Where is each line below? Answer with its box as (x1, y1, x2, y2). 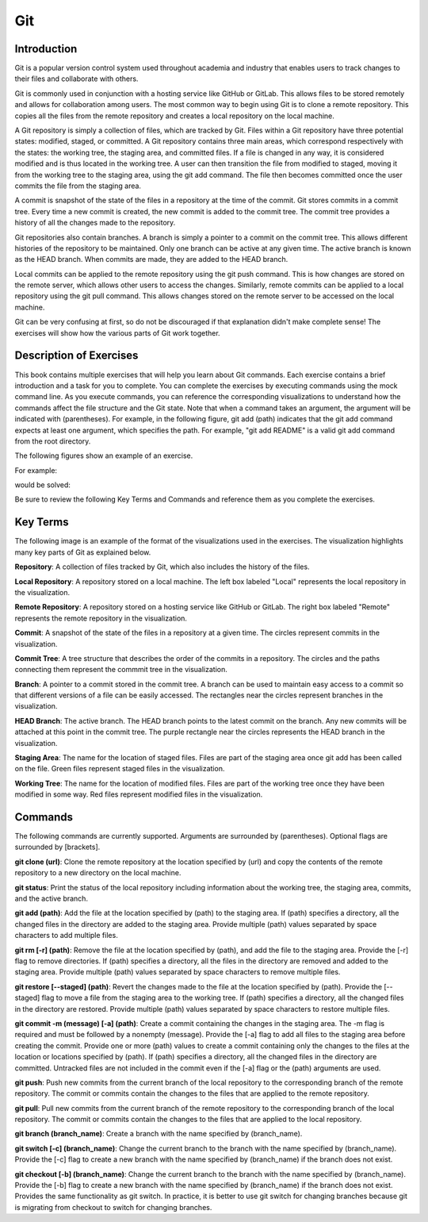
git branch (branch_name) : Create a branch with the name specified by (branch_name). (14, 1129, 303, 1139)
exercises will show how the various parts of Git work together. (14, 328, 221, 337)
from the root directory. (14, 436, 91, 446)
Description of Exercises (14, 349, 139, 363)
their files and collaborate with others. (14, 74, 139, 83)
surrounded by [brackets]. (14, 842, 101, 852)
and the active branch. (14, 893, 89, 904)
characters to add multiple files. (14, 931, 118, 940)
